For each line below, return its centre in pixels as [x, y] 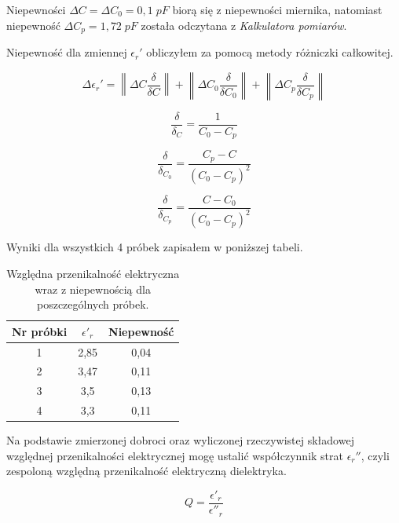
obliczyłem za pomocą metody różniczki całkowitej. [270, 52]
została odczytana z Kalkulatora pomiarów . [244, 25]
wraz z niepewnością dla [93, 289]
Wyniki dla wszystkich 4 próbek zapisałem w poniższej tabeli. [155, 247]
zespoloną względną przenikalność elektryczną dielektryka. [146, 471]
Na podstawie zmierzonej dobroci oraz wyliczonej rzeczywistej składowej [180, 440]
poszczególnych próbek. [93, 304]
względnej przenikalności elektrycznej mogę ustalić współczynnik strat [175, 455]
